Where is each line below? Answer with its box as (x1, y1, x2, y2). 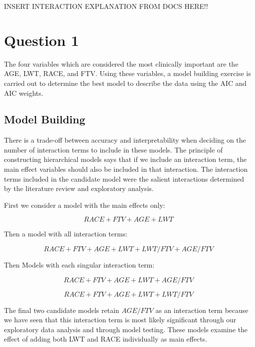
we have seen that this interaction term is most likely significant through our (4, 314, 236, 325)
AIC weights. (4, 87, 43, 98)
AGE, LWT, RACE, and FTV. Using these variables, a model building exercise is (4, 68, 251, 78)
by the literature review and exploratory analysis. (4, 183, 154, 193)
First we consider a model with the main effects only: (4, 199, 165, 210)
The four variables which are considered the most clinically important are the (4, 58, 239, 69)
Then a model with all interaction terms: (4, 229, 127, 239)
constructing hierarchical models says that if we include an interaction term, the (4, 154, 247, 164)
